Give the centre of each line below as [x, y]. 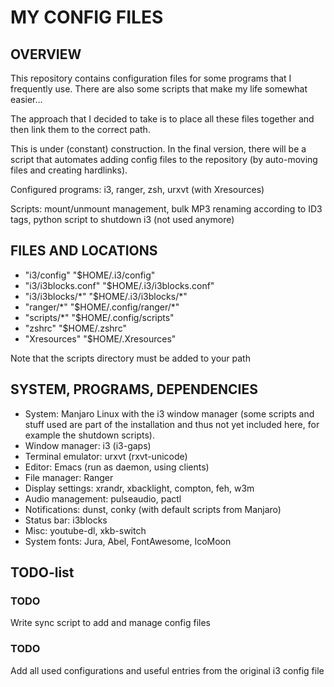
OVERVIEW [46, 54]
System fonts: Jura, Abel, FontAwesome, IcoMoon [128, 541]
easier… [26, 99]
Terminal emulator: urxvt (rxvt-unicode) [106, 456]
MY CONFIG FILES [87, 17]
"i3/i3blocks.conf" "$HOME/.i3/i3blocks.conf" [119, 285]
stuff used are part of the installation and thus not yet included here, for [172, 424]
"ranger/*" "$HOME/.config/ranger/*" [102, 307]
